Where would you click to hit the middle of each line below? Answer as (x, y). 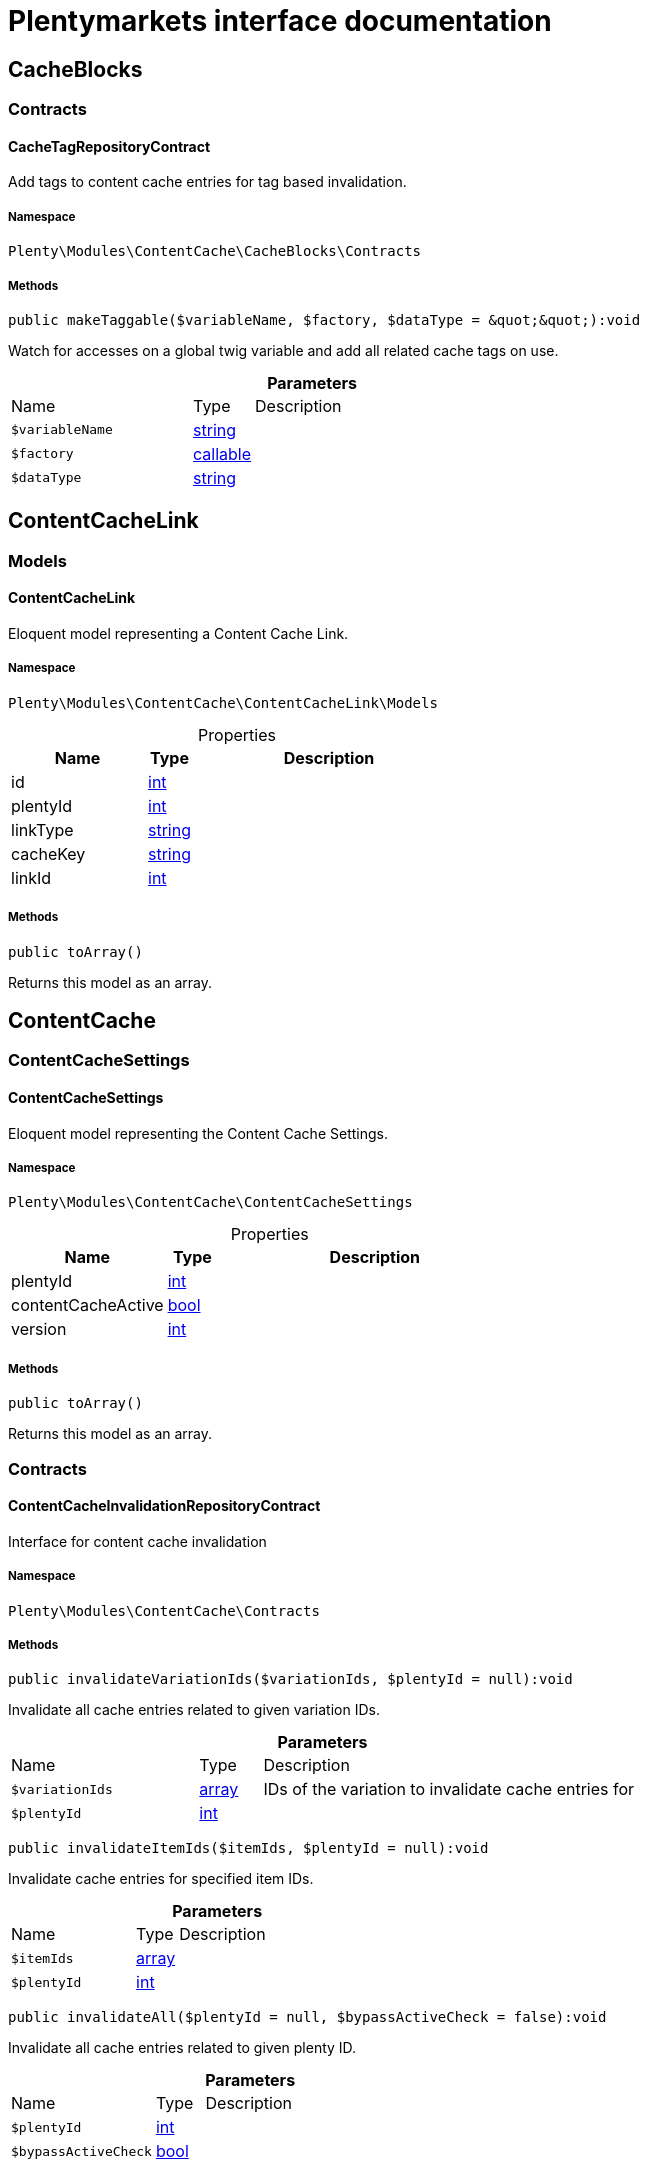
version (39, 1329)
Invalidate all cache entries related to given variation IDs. (194, 1710)
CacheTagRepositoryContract (109, 146)
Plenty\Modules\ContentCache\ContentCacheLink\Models (223, 702)
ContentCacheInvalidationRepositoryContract (164, 1506)
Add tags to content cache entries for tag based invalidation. (207, 182)
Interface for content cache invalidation (137, 1541)
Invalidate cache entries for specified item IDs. (161, 1879)
